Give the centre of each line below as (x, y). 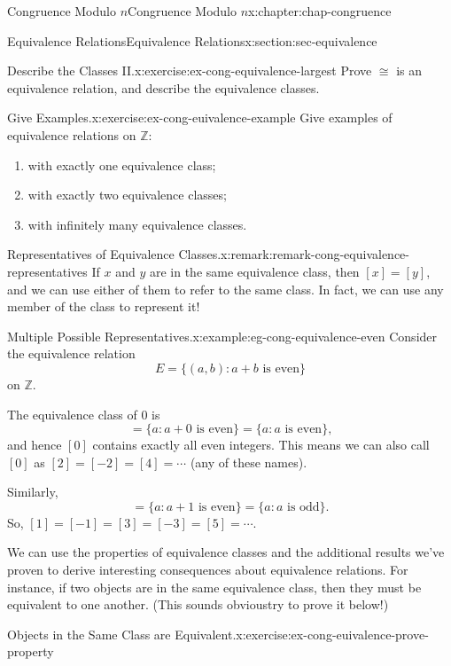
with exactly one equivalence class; (122, 165)
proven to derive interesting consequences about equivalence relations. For (208, 570)
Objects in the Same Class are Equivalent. (122, 634)
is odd (303, 507)
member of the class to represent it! (104, 306)
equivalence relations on (72, 134)
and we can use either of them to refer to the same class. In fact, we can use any (225, 289)
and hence (35, 445)
